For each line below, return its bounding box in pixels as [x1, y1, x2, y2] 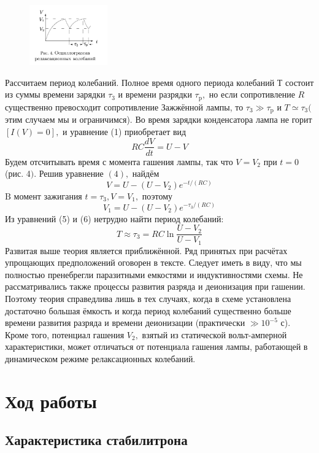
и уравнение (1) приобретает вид [63, 125, 186, 137]
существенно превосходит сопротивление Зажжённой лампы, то [5, 100, 244, 113]
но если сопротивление [209, 88, 295, 101]
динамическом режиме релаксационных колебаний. [5, 352, 196, 365]
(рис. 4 [5, 167, 31, 180]
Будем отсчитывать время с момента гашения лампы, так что [5, 155, 233, 168]
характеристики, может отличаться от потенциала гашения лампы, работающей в [5, 340, 308, 353]
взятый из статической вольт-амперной [142, 328, 287, 341]
